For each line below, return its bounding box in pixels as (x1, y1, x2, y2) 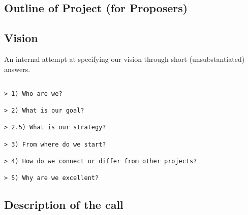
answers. (4, 63, 30, 74)
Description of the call (4, 197, 123, 212)
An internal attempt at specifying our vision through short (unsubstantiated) (4, 53, 245, 64)
